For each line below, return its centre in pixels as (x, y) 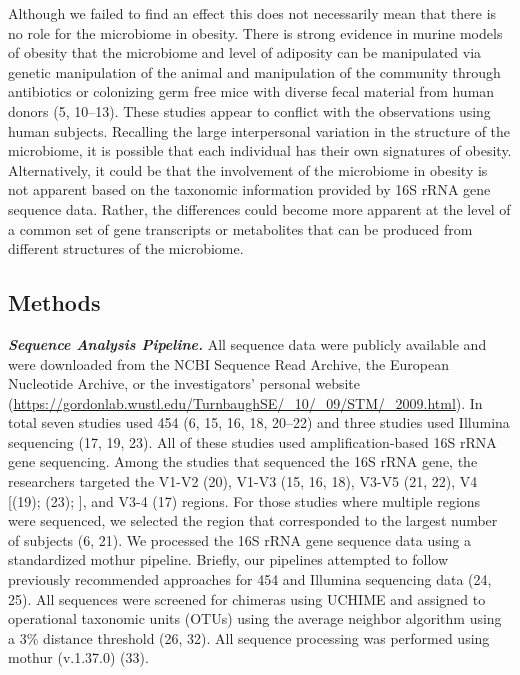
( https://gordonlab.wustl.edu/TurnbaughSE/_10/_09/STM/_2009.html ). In (245, 402)
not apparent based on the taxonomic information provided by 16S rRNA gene (249, 189)
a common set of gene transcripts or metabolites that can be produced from (240, 228)
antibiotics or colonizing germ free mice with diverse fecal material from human (251, 91)
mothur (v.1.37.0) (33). (78, 657)
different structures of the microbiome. (126, 248)
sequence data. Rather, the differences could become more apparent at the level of (259, 208)
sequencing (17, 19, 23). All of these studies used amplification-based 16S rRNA (252, 441)
